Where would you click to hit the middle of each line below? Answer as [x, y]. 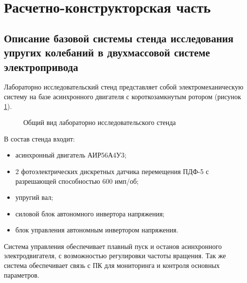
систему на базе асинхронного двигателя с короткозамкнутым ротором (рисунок [123, 96]
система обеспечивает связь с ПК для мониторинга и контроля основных [112, 265]
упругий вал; [34, 197]
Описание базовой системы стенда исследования [119, 38]
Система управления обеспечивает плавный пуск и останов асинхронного [113, 246]
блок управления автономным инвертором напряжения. [97, 230]
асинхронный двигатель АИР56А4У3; [71, 155]
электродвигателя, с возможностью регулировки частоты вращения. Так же [115, 256]
